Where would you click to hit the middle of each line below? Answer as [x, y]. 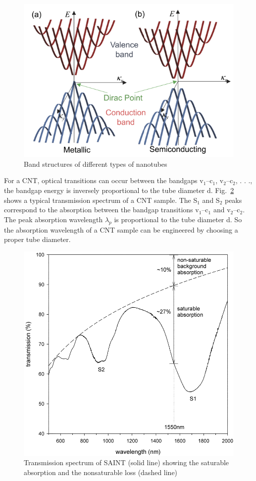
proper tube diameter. [37, 239]
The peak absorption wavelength [53, 219]
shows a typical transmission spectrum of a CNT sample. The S [101, 200]
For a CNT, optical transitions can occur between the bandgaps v [104, 180]
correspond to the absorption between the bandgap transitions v [102, 210]
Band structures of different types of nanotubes [96, 164]
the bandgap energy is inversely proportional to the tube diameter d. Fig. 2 [119, 190]
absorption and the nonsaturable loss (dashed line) [101, 472]
